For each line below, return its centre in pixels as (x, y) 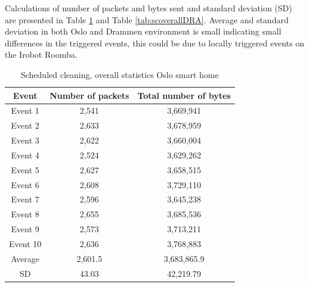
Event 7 (25, 199)
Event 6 (25, 184)
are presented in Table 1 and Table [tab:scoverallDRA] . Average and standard (147, 19)
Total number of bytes (184, 95)
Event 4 (25, 155)
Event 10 (25, 244)
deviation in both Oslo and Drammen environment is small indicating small (143, 31)
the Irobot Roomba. (41, 54)
